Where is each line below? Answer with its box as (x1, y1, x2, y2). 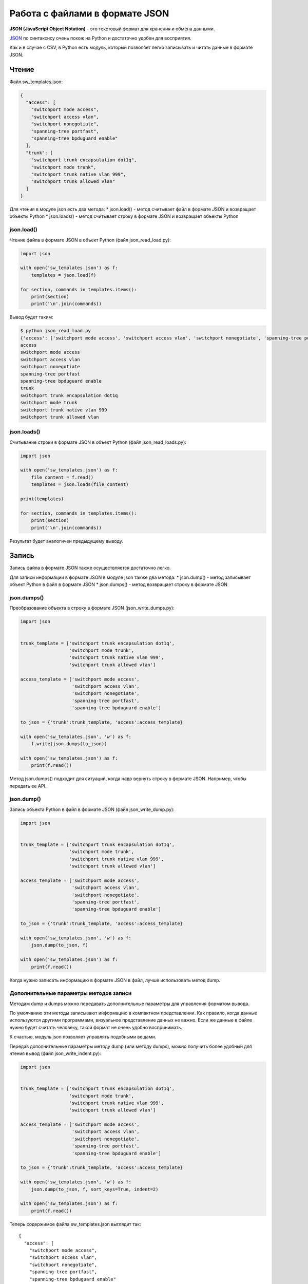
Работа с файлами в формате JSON (9, 8, 169, 19)
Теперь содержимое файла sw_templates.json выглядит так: (9, 1221, 141, 1227)
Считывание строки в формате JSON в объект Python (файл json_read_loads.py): (9, 439, 187, 445)
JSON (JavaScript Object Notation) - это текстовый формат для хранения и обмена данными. (9, 26, 215, 32)
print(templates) (20, 496, 64, 502)
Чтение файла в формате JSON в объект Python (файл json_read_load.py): (9, 237, 171, 243)
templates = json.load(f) (31, 272, 97, 278)
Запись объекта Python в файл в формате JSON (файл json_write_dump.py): (9, 806, 175, 813)
